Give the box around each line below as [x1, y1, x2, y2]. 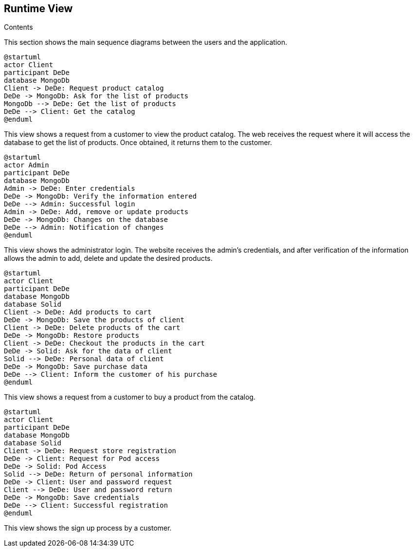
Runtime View [4, 2, 73, 15]
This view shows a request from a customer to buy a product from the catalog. [4, 393, 256, 402]
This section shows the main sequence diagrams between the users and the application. [4, 38, 288, 47]
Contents [4, 23, 33, 32]
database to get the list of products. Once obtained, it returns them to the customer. [4, 138, 272, 147]
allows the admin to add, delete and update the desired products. [4, 254, 213, 263]
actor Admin [4, 161, 49, 169]
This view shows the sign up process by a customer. [4, 524, 172, 533]
